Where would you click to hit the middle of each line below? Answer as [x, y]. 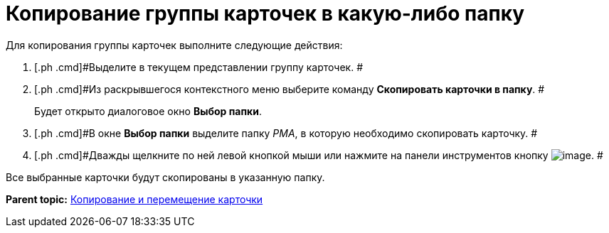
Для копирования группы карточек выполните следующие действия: [174, 45]
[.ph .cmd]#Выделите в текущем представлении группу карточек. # [199, 67]
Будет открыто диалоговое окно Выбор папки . [148, 111]
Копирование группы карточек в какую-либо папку [265, 13]
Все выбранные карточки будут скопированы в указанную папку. [165, 177]
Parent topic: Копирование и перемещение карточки [134, 199]
